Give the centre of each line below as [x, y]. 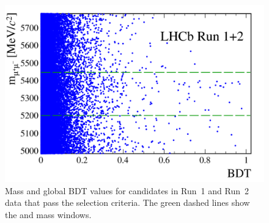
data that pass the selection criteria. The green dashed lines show [127, 202]
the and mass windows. [48, 214]
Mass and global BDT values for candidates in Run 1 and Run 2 [127, 190]
